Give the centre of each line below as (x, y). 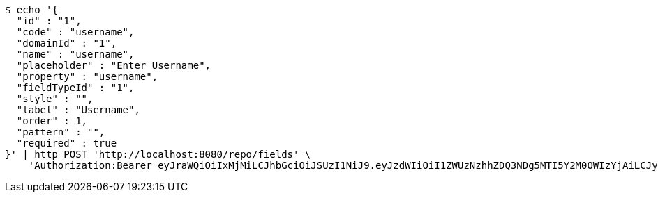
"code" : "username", (75, 32)
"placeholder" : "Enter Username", (114, 65)
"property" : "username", (87, 76)
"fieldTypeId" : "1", (75, 88)
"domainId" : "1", (67, 43)
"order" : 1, (52, 121)
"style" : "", (55, 99)
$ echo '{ (31, 10)
